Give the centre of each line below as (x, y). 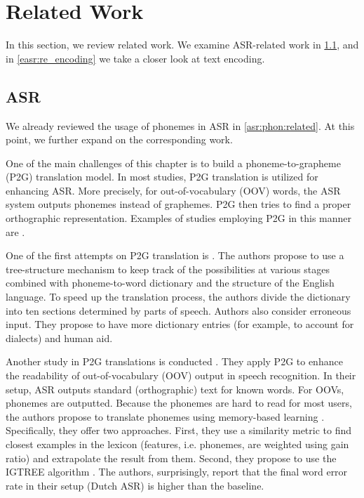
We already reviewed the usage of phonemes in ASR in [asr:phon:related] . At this (180, 125)
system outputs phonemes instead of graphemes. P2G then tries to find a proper (178, 204)
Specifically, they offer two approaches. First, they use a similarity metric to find (179, 430)
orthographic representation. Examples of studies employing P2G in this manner (179, 218)
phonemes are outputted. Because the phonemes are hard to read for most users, (179, 403)
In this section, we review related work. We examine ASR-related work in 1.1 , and (182, 45)
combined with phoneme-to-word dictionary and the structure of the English (170, 283)
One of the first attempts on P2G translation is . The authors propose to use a (175, 255)
